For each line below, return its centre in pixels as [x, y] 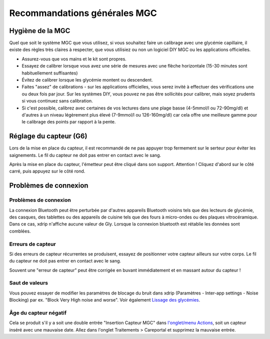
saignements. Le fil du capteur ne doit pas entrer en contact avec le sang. [85, 155]
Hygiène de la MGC [40, 31]
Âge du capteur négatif [38, 312]
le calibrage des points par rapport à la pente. [69, 122]
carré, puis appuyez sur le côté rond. [47, 171]
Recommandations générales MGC [83, 13]
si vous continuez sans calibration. [57, 101]
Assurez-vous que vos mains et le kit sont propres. [74, 59]
